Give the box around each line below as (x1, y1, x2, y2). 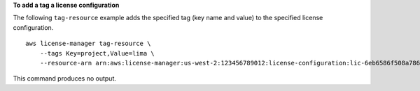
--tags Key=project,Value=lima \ (39, 49, 155, 57)
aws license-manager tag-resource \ (25, 40, 151, 48)
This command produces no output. (13, 74, 117, 83)
